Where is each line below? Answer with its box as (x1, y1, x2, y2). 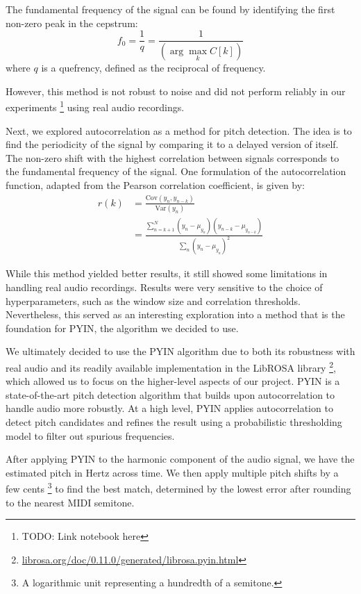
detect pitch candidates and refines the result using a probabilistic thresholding (6, 414, 342, 429)
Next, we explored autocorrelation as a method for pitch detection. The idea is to (6, 123, 352, 138)
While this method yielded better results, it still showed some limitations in (6, 266, 328, 281)
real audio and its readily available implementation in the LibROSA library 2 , (6, 358, 336, 374)
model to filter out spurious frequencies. (6, 428, 175, 443)
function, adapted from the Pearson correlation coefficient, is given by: (6, 177, 305, 192)
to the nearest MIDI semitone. (6, 495, 135, 509)
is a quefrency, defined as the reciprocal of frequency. (41, 60, 266, 75)
